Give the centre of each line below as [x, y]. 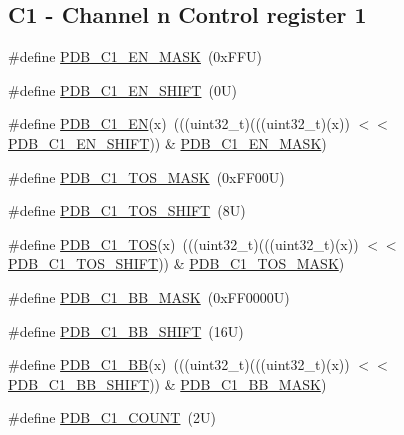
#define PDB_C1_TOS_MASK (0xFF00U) [146, 176]
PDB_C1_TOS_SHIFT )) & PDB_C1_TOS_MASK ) [176, 263]
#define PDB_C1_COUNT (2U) [112, 417]
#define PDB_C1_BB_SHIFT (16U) [126, 330]
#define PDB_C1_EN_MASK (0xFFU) [135, 56]
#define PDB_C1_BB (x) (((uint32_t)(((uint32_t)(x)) [179, 364]
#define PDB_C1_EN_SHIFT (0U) [122, 89]
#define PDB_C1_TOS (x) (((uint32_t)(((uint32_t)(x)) [183, 243]
